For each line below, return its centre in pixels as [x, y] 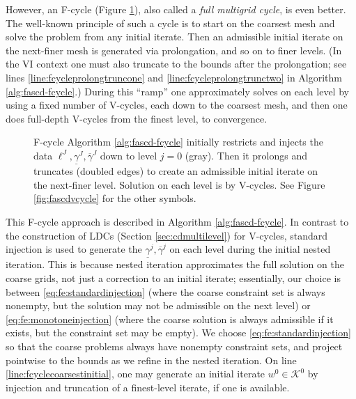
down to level [129, 155]
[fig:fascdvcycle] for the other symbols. [115, 198]
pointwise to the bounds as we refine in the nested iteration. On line [151, 360]
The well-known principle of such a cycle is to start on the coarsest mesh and [170, 23]
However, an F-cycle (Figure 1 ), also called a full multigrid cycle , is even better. [176, 9]
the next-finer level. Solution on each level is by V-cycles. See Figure [179, 184]
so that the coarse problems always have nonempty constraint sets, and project [174, 346]
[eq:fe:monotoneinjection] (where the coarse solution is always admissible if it [170, 319]
